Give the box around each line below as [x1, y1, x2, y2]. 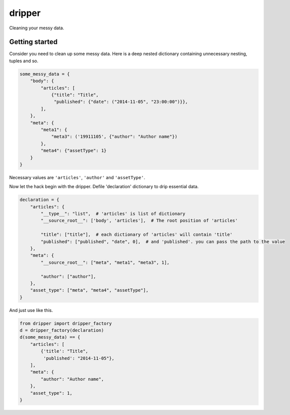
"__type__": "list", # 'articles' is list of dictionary [40, 211, 185, 216]
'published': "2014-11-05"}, [43, 355, 115, 361]
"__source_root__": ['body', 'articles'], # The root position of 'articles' [40, 218, 238, 223]
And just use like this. [9, 307, 53, 313]
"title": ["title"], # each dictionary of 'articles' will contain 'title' [40, 232, 233, 237]
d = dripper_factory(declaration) [19, 327, 104, 333]
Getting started [9, 38, 58, 46]
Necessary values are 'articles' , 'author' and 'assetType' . [9, 174, 145, 180]
